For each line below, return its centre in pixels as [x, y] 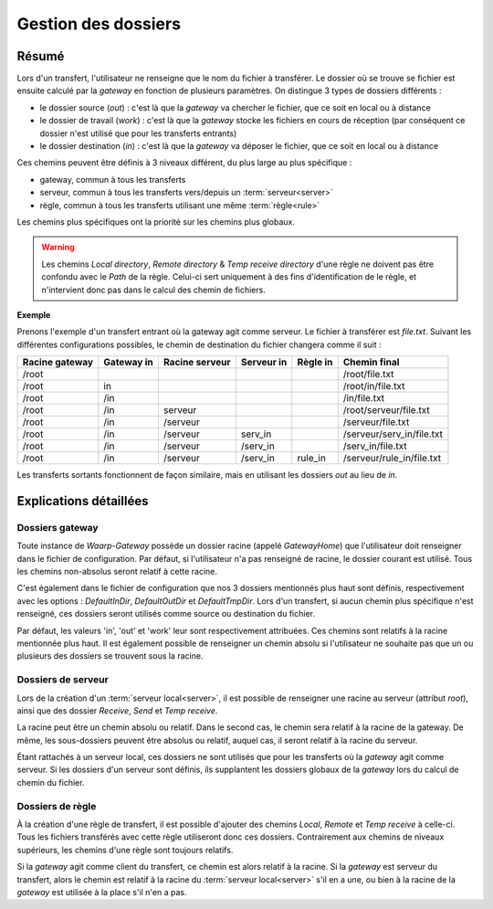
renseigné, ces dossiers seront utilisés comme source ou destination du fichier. [166, 614]
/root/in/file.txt [374, 386]
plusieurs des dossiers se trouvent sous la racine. [110, 656]
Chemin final [371, 363]
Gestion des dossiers [99, 24]
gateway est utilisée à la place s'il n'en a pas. [102, 892]
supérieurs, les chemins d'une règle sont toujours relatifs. [125, 850]
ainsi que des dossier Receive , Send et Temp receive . [117, 710]
